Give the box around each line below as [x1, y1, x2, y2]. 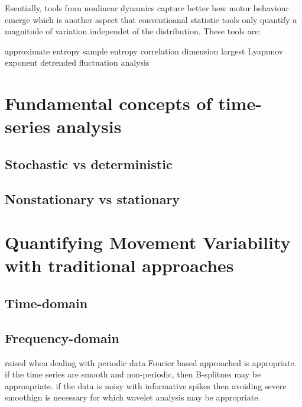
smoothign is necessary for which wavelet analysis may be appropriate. [5, 391, 261, 403]
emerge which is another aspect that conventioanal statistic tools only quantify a [5, 13, 297, 25]
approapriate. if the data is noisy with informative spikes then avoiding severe [5, 379, 287, 392]
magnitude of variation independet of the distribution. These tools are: [5, 25, 261, 37]
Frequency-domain [5, 328, 119, 347]
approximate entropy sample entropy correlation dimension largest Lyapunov [5, 44, 284, 57]
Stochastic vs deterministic [5, 154, 173, 173]
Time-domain [5, 294, 88, 312]
